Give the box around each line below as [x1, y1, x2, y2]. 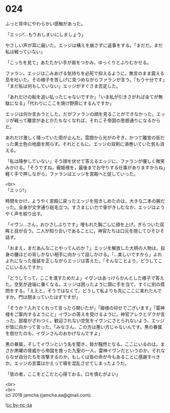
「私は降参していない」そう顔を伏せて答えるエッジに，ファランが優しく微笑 [5, 158, 165, 164]
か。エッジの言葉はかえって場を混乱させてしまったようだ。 [5, 360, 129, 366]
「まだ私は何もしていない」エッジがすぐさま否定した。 [5, 82, 121, 89]
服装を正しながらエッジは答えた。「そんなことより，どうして [31, 258, 158, 264]
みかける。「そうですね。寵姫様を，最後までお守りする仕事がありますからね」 [5, 164, 165, 171]
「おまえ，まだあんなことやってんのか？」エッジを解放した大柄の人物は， [5, 245, 161, 251]
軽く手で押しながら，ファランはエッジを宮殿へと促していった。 [5, 171, 139, 177]
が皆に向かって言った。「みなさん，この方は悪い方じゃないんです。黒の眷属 [5, 324, 162, 330]
